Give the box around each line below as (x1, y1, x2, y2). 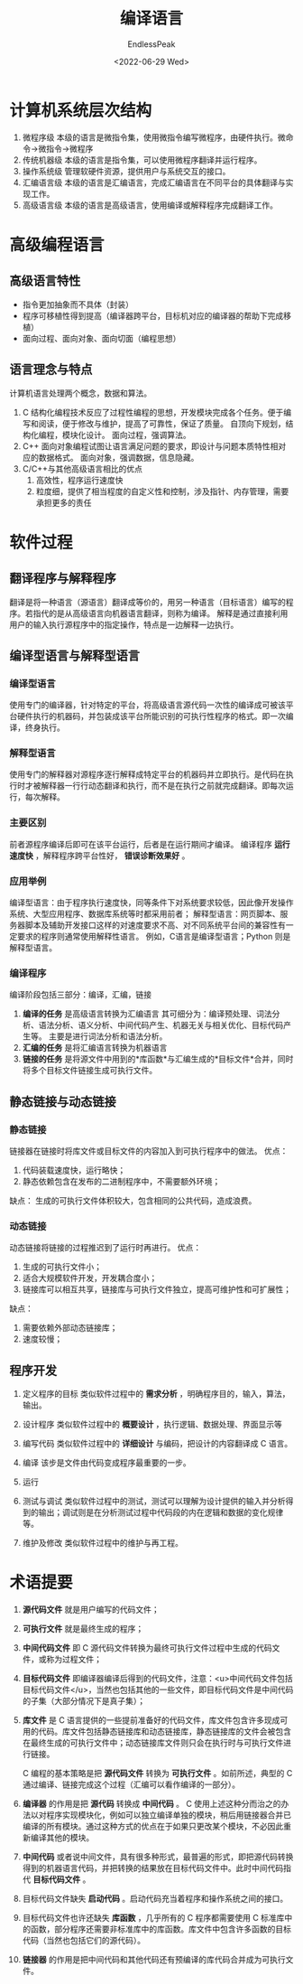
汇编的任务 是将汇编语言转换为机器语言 (22, 1043, 168, 1053)
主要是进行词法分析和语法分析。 (48, 1031, 168, 1042)
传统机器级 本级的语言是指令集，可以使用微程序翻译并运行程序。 (22, 154, 262, 165)
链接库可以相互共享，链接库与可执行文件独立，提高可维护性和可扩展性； (22, 1284, 291, 1295)
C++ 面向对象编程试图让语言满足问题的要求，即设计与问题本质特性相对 (22, 440, 287, 452)
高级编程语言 (9, 234, 106, 255)
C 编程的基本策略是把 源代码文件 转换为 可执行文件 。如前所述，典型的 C (22, 1768, 293, 1779)
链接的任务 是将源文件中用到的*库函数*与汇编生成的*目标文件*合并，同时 (22, 1053, 294, 1064)
